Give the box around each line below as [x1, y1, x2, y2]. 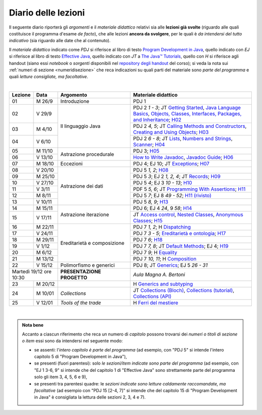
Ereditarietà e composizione [60, 239, 125, 246]
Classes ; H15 [133, 217, 163, 224]
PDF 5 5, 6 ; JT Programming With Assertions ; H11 [133, 186, 246, 192]
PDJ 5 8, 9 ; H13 [133, 199, 168, 206]
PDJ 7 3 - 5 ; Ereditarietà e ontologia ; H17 [133, 230, 226, 237]
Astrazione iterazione [60, 211, 109, 218]
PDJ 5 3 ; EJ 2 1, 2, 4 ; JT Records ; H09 [133, 173, 221, 180]
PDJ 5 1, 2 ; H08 [133, 167, 169, 174]
